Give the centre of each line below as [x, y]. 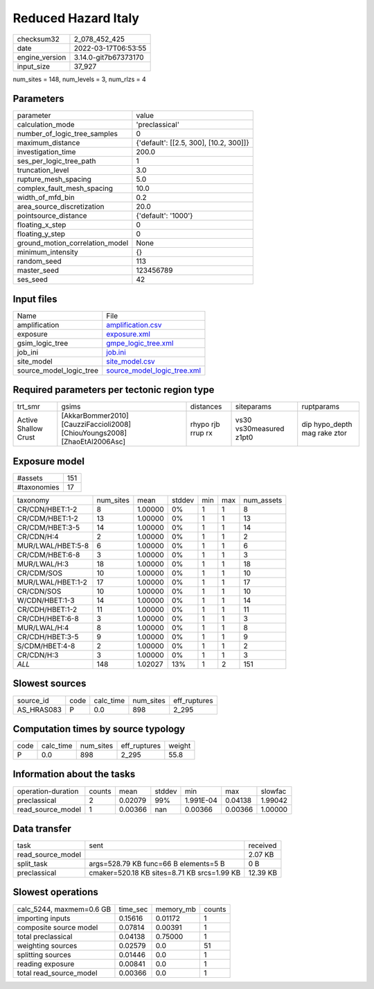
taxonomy [33, 500]
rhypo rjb [205, 425]
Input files [35, 299]
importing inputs [44, 918]
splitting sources [44, 954]
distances [206, 407]
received [262, 845]
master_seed [38, 271]
